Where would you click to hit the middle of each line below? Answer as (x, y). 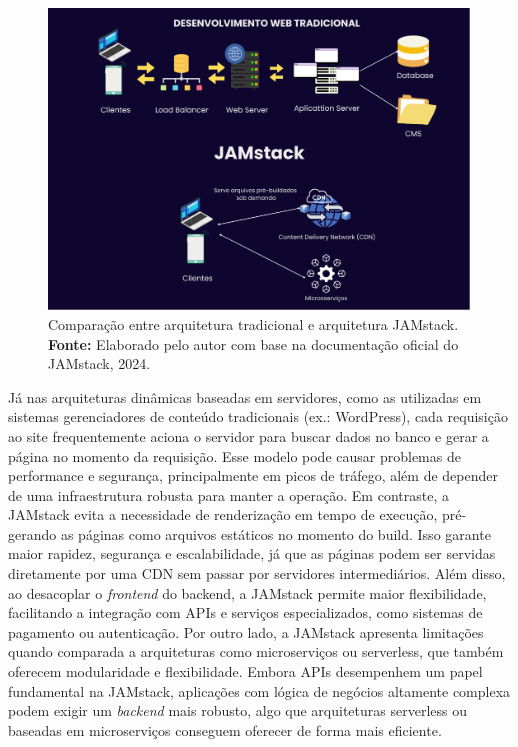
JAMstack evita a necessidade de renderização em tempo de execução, (223, 514)
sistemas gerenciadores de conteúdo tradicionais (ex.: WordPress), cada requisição (258, 416)
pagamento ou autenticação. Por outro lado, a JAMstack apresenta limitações (246, 631)
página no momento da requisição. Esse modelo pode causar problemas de (234, 455)
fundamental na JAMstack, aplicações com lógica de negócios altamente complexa (259, 690)
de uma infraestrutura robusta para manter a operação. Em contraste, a (228, 494)
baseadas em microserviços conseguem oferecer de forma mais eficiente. (225, 729)
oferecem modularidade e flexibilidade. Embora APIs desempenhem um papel (245, 671)
